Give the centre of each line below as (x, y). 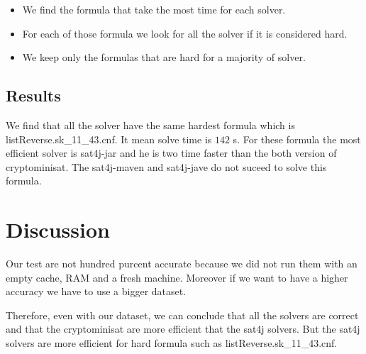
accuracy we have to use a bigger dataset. (96, 291)
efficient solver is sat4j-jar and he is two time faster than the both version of (171, 153)
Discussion (58, 229)
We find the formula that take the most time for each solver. (154, 9)
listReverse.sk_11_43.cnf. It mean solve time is (109, 139)
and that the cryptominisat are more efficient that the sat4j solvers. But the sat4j (183, 329)
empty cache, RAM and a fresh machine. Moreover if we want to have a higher (177, 277)
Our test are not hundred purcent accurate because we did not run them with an (182, 264)
